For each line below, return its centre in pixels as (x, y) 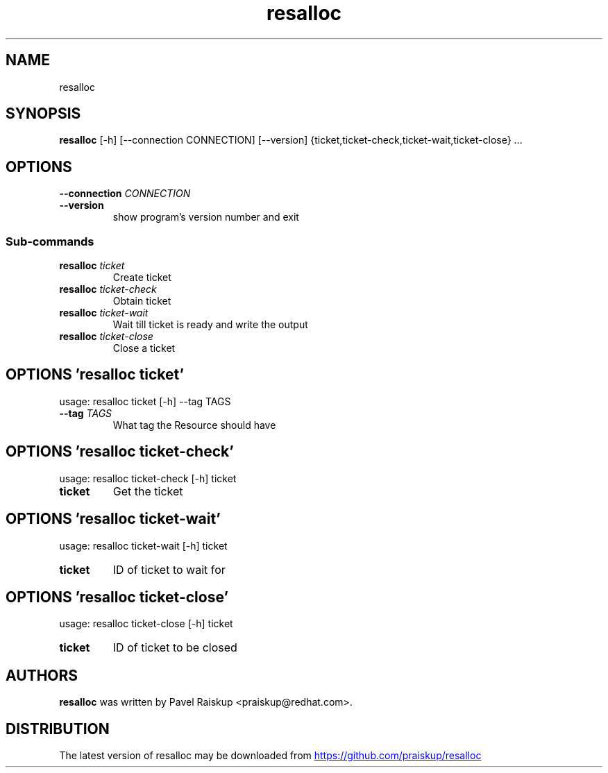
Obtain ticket (142, 301)
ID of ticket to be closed (175, 648)
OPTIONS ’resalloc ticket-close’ (117, 597)
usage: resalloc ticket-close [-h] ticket (146, 624)
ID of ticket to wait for (169, 569)
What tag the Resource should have (194, 425)
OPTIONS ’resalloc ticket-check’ (120, 452)
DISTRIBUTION (58, 729)
